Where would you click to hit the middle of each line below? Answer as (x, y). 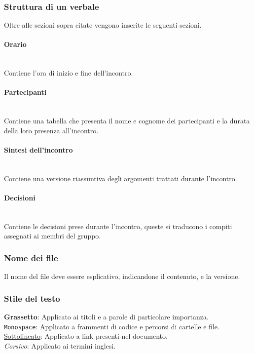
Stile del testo (32, 298)
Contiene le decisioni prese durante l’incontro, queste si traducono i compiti (118, 226)
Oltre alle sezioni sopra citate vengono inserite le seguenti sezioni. (103, 25)
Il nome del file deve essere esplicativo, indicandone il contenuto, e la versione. (122, 276)
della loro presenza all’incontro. (51, 130)
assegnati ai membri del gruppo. (53, 236)
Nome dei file (31, 257)
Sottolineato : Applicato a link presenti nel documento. (86, 336)
